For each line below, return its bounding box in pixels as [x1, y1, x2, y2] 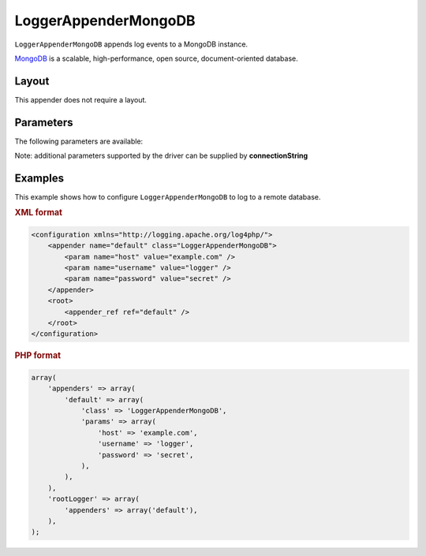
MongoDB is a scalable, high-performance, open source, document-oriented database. [14, 54, 299, 63]
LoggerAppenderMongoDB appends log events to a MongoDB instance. [14, 39, 248, 49]
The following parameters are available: [14, 136, 144, 146]
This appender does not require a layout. [14, 95, 148, 104]
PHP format [14, 350, 62, 361]
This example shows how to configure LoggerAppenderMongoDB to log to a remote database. [14, 192, 321, 202]
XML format [14, 207, 63, 218]
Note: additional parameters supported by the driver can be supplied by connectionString [14, 151, 308, 161]
